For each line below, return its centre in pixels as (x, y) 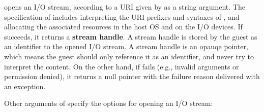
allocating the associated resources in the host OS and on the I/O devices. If (123, 27)
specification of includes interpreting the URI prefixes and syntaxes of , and (122, 16)
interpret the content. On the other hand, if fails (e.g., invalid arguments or (122, 66)
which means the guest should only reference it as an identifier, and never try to (129, 56)
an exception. (25, 86)
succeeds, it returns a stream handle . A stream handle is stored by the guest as (131, 36)
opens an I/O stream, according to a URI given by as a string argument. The (125, 7)
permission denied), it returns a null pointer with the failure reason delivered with (132, 76)
